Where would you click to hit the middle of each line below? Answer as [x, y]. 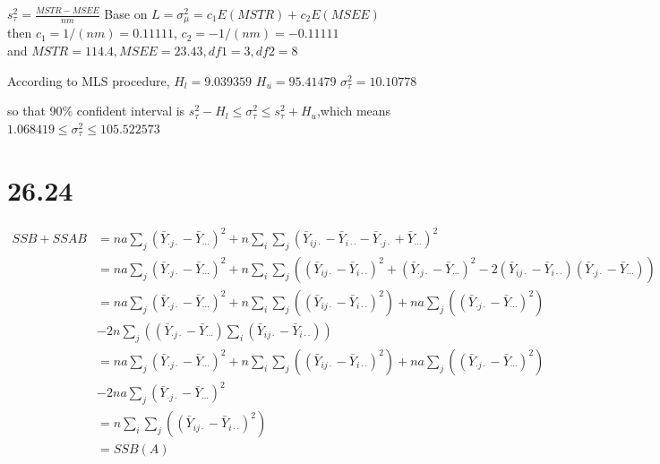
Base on [126, 13]
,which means [354, 111]
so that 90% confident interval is [96, 111]
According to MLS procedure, [89, 80]
